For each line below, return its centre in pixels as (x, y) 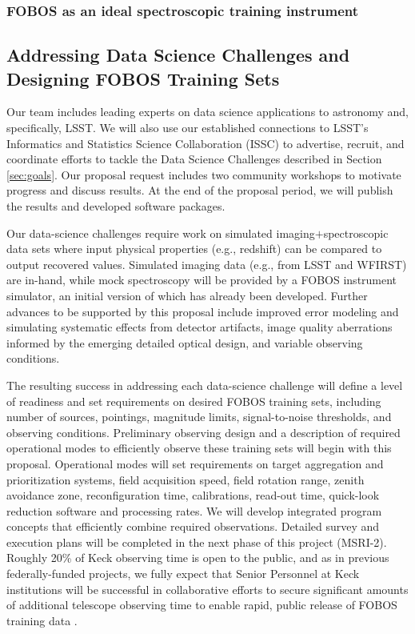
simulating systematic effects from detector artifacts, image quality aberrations (200, 327)
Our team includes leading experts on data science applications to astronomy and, (207, 112)
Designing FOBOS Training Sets (143, 78)
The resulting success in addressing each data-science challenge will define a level (205, 385)
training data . (42, 620)
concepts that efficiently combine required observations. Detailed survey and (193, 526)
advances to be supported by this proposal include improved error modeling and (203, 311)
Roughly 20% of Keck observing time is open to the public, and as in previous (198, 558)
